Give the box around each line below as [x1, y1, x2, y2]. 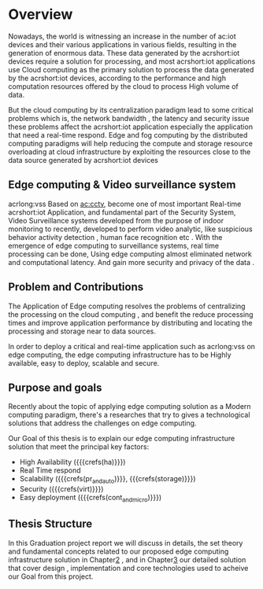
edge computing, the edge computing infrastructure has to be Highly [8, 350, 232, 359]
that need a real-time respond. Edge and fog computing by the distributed [8, 130, 248, 139]
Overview [8, 6, 73, 24]
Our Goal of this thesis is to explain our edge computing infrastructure [8, 434, 235, 444]
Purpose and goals [8, 381, 102, 394]
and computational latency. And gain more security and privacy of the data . [8, 257, 254, 267]
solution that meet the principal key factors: [8, 442, 150, 451]
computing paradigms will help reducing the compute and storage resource [8, 138, 254, 148]
